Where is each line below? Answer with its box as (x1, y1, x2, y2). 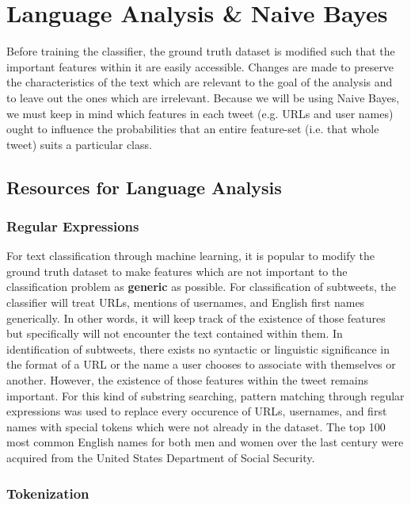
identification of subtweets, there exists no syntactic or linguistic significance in (6, 340, 390, 357)
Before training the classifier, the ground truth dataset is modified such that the (6, 43, 395, 59)
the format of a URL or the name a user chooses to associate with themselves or (6, 356, 396, 373)
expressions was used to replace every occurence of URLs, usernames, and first (6, 403, 387, 419)
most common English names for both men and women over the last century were (6, 434, 404, 450)
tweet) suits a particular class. (6, 136, 152, 152)
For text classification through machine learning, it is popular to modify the (6, 247, 375, 264)
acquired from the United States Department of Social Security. (6, 450, 315, 465)
